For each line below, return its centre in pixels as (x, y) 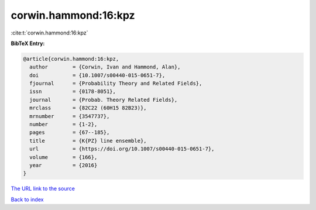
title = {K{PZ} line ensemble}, (88, 141)
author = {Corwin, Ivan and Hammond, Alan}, (105, 67)
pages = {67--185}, (70, 132)
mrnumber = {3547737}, (70, 116)
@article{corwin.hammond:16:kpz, (71, 59)
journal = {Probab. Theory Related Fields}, (104, 100)
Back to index (27, 199)
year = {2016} (63, 165)
